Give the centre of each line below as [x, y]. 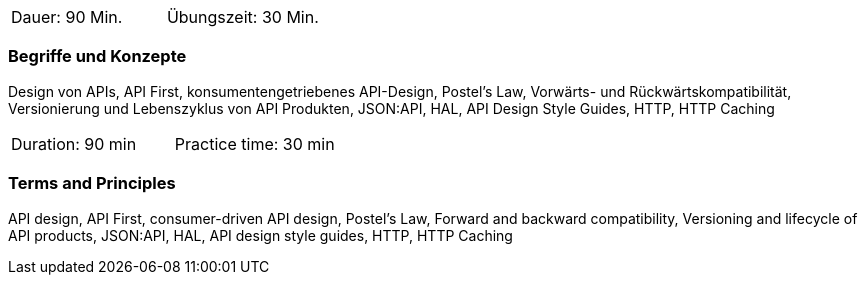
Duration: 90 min [74, 143]
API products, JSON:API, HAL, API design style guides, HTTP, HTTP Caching [260, 235]
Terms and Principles [92, 183]
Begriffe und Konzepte [97, 56]
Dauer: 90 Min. [67, 17]
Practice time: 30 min [254, 143]
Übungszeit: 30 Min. [242, 17]
